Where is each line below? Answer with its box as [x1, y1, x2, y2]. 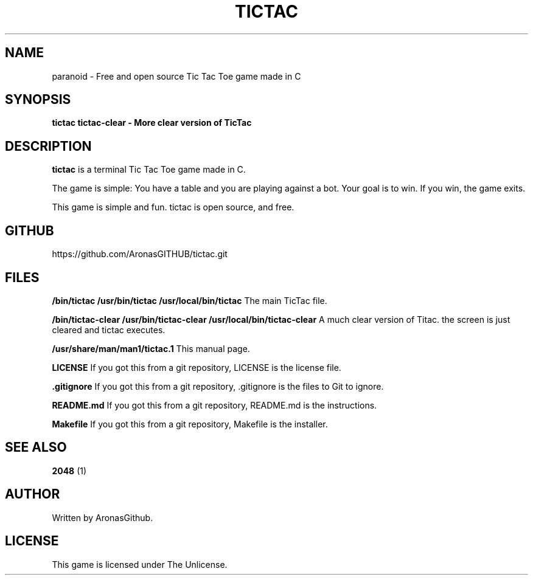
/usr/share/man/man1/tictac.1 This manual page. [52, 343, 250, 354]
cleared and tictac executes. [52, 324, 165, 335]
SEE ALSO [5, 440, 67, 455]
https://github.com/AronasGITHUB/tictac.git [52, 249, 228, 260]
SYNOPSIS [5, 92, 71, 108]
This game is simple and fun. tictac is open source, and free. [52, 202, 294, 213]
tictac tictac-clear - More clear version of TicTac [52, 117, 252, 128]
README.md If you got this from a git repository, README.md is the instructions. [52, 399, 377, 410]
